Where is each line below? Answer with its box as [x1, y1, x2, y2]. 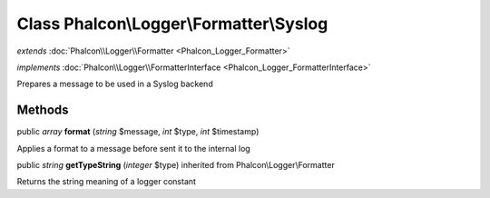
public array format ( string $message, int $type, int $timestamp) [16, 126, 260, 137]
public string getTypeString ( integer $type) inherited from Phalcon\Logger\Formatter [16, 160, 335, 171]
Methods [16, 103, 69, 118]
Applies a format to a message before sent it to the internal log [16, 143, 251, 153]
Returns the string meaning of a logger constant [16, 176, 197, 187]
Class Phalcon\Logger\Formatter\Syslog [16, 14, 328, 34]
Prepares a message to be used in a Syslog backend [16, 78, 213, 90]
